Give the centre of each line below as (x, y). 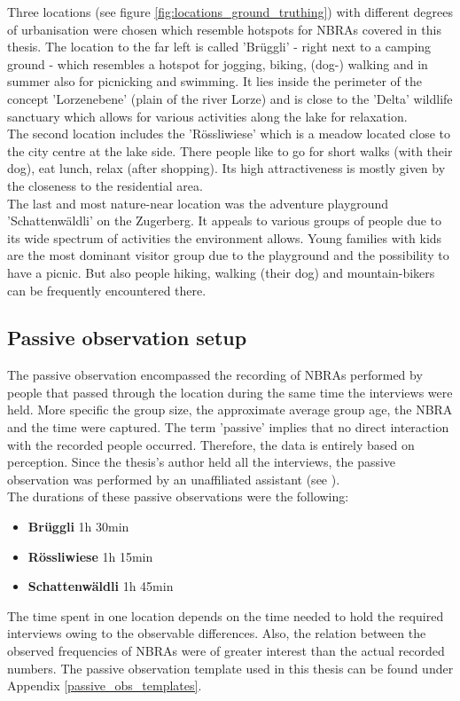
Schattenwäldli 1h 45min (101, 586)
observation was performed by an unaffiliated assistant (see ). (174, 479)
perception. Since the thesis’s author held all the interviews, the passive (202, 462)
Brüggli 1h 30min (78, 527)
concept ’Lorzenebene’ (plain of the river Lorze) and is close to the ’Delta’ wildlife (230, 98)
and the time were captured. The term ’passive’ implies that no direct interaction (228, 427)
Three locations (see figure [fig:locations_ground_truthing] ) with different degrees (230, 12)
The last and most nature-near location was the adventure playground (198, 203)
